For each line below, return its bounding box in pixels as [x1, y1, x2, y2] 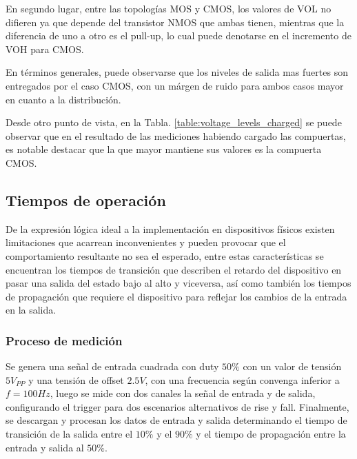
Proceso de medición [6, 331, 123, 349]
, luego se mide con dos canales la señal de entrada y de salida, [50, 386, 316, 400]
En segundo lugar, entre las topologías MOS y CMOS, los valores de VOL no [6, 1, 331, 15]
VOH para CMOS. [6, 41, 84, 56]
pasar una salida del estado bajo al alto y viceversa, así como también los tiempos [6, 276, 351, 290]
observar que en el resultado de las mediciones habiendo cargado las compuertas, [6, 128, 346, 143]
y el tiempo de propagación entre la [196, 427, 346, 441]
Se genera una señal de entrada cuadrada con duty [6, 359, 219, 374]
